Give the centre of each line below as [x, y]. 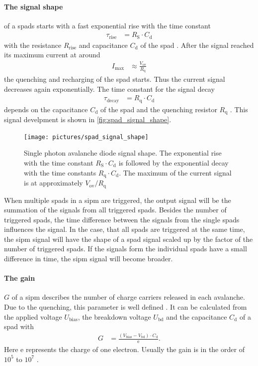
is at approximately [53, 183]
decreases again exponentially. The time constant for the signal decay [109, 89]
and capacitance [103, 45]
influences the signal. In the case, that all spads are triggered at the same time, [125, 229]
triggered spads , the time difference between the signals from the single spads [122, 219]
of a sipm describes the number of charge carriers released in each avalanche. [128, 297]
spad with [19, 326]
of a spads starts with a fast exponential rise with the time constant [107, 25]
